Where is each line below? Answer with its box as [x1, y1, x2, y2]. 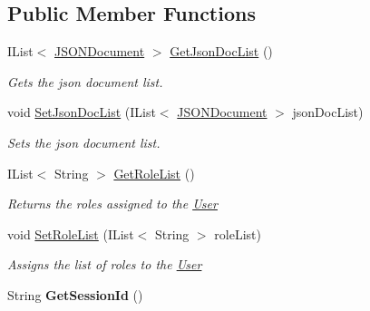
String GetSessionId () [7, 285, 143, 304]
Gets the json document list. [7, 72, 163, 91]
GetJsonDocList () [170, 42, 273, 61]
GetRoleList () [113, 163, 195, 182]
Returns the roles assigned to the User [7, 194, 218, 213]
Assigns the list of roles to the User [7, 255, 202, 274]
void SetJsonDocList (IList [7, 102, 156, 121]
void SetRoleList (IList [7, 224, 134, 243]
